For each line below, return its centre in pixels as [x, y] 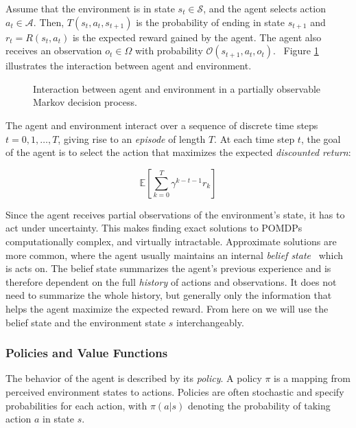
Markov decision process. [85, 102]
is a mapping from [312, 378]
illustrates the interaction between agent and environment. [129, 66]
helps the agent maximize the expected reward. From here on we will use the [167, 308]
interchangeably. [210, 322]
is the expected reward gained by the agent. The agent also [197, 37]
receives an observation [54, 50]
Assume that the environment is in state [90, 8]
